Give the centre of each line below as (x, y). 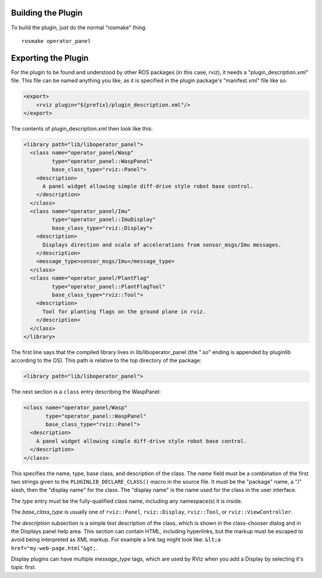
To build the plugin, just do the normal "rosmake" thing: (79, 27)
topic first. (24, 567)
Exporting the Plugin (50, 58)
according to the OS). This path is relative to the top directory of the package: (106, 361)
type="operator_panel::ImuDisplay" (104, 220)
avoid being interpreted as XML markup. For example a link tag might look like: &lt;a (116, 540)
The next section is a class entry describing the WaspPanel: (86, 392)
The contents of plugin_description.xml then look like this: (82, 128)
